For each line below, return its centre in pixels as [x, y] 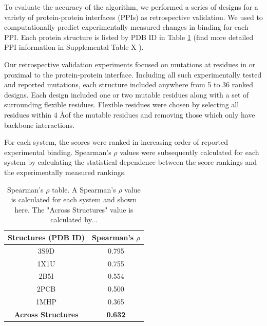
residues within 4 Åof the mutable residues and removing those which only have [130, 114]
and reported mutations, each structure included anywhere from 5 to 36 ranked [129, 84]
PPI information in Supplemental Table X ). [74, 47]
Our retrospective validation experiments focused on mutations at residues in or [130, 64]
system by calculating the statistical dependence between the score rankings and [131, 162]
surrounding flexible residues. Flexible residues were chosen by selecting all [122, 104]
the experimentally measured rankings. [65, 172]
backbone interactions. [40, 124]
